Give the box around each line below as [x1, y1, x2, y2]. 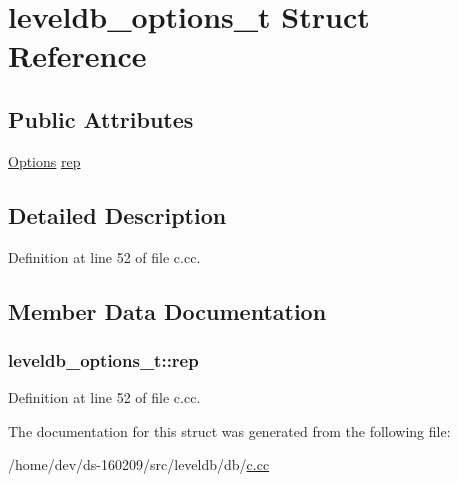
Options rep [8, 150, 81, 171]
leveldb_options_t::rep [8, 347, 199, 372]
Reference [8, 35, 147, 76]
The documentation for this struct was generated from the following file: [8, 420, 451, 441]
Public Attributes [8, 103, 194, 134]
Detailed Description [8, 199, 227, 230]
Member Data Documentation [8, 295, 327, 326]
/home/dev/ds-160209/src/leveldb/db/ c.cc [8, 454, 270, 475]
